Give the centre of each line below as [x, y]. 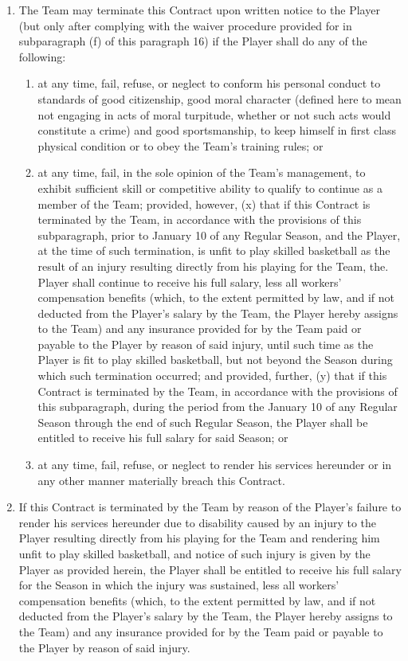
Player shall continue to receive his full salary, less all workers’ [190, 282]
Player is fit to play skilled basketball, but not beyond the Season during [215, 360]
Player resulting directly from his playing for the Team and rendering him [199, 538]
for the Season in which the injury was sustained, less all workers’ [179, 585]
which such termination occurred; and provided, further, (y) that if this [212, 375]
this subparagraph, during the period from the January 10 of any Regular [218, 407]
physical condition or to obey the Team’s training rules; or [180, 145]
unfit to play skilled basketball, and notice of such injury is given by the [194, 553]
